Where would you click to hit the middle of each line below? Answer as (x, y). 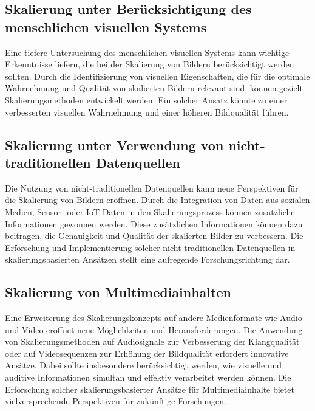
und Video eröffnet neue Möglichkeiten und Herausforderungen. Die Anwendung (154, 329)
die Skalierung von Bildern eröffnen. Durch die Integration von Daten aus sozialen (157, 200)
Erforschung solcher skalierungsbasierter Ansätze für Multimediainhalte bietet (150, 389)
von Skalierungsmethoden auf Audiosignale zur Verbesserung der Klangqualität (152, 341)
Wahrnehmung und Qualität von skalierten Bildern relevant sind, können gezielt (154, 88)
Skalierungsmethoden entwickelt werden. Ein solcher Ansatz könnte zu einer (146, 99)
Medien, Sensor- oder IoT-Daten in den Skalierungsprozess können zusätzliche (150, 211)
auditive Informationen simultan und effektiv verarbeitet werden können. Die (148, 377)
